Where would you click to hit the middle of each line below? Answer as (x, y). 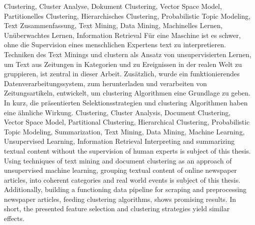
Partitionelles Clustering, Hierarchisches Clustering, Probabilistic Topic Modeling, (127, 16)
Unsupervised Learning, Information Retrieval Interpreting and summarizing (119, 141)
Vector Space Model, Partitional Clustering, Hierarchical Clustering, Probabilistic (127, 122)
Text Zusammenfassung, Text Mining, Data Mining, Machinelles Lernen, (113, 25)
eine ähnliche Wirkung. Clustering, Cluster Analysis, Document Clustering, (117, 112)
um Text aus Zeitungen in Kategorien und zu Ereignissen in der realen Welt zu (123, 64)
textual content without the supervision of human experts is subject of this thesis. (127, 150)
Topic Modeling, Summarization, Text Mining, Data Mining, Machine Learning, (124, 131)
